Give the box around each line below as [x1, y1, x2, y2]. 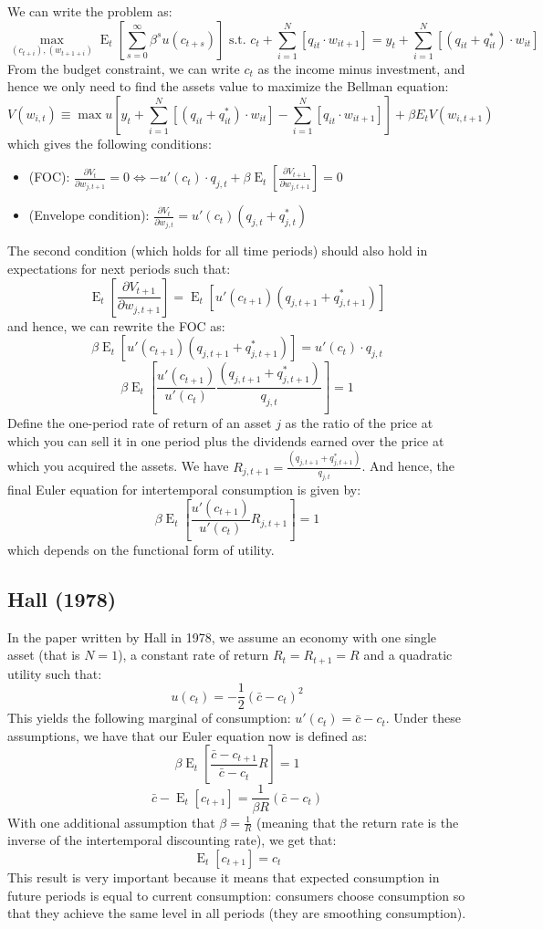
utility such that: [7, 663, 102, 683]
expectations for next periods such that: [7, 258, 231, 277]
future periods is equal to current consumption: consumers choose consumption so [7, 885, 465, 904]
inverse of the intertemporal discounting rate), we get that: [7, 830, 337, 850]
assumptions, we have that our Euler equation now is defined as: [7, 725, 368, 745]
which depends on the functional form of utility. [7, 539, 275, 558]
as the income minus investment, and [257, 58, 465, 78]
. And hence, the [361, 456, 454, 475]
